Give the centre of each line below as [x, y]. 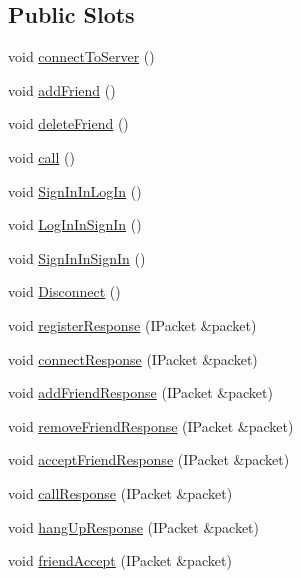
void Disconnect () [64, 291]
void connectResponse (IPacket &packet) [133, 358]
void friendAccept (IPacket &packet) [120, 560]
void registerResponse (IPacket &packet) [132, 324]
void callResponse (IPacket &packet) [120, 492]
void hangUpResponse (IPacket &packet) [133, 526]
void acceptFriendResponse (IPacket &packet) [149, 459]
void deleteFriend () [68, 123]
